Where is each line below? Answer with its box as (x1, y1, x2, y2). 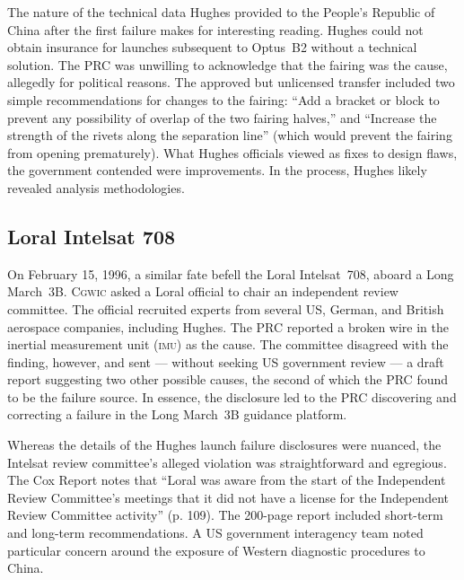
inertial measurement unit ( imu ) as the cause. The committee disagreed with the (7, 335, 449, 354)
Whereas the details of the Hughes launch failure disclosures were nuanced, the (7, 435, 442, 454)
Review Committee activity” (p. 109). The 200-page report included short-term (7, 505, 443, 524)
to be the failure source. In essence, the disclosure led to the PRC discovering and (7, 387, 457, 406)
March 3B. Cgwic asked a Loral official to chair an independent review (7, 282, 398, 301)
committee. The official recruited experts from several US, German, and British (7, 299, 444, 318)
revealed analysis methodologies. (7, 178, 185, 197)
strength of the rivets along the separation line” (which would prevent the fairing (7, 126, 452, 145)
